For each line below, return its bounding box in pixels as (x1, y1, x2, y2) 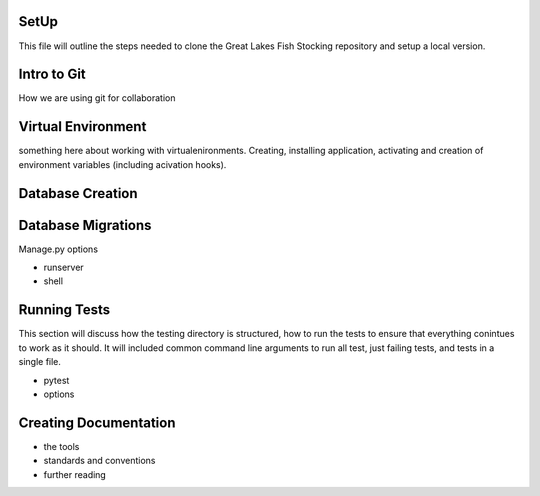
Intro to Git (18, 66, 87, 83)
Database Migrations (18, 216, 152, 234)
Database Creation (18, 185, 139, 202)
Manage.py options (18, 243, 99, 255)
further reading (43, 468, 107, 480)
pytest (43, 374, 70, 386)
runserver (43, 261, 84, 274)
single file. (18, 356, 62, 368)
